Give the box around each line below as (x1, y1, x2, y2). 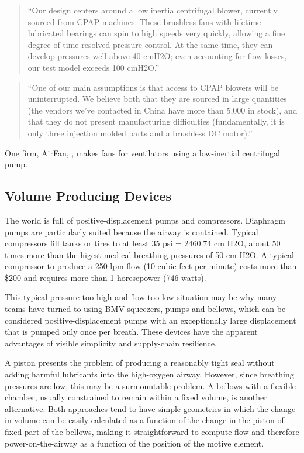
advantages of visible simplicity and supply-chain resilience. (5, 337, 217, 349)
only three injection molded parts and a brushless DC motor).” (27, 126, 253, 139)
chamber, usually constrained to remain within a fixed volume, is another (5, 391, 267, 403)
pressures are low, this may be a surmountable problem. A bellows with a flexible (5, 379, 296, 392)
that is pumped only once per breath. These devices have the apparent (5, 325, 258, 338)
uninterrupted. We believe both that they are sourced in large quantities (27, 92, 287, 105)
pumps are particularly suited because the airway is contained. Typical (5, 225, 258, 238)
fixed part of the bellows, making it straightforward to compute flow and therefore (5, 425, 299, 438)
